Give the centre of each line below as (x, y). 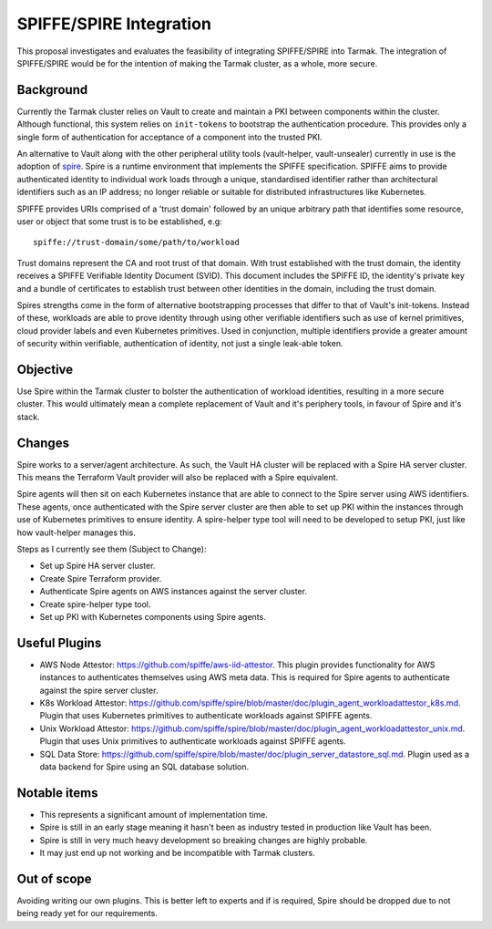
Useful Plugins (59, 643)
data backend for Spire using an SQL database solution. (144, 767)
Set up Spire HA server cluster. (97, 566)
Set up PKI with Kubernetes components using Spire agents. (153, 616)
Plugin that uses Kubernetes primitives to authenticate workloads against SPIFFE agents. (206, 716)
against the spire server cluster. (99, 690)
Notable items (57, 793)
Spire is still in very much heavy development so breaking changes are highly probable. (204, 840)
